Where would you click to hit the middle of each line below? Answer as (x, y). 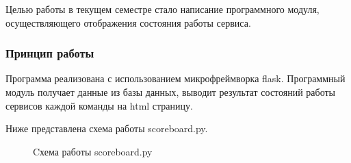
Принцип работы (50, 53)
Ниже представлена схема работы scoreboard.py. (107, 128)
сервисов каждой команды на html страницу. (99, 105)
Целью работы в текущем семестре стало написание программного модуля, (162, 9)
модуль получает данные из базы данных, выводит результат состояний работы (171, 92)
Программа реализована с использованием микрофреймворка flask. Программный (175, 78)
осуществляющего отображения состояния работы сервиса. (128, 22)
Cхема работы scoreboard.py (93, 151)
